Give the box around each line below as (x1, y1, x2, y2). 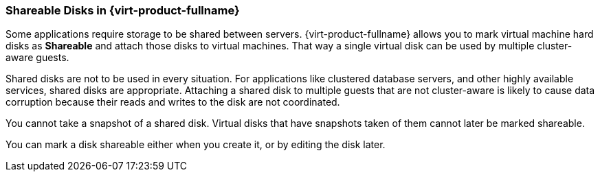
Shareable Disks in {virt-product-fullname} (5, 3, 240, 17)
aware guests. (5, 51, 69, 64)
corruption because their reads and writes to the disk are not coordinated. (5, 96, 340, 108)
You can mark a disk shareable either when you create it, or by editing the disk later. (5, 139, 386, 151)
